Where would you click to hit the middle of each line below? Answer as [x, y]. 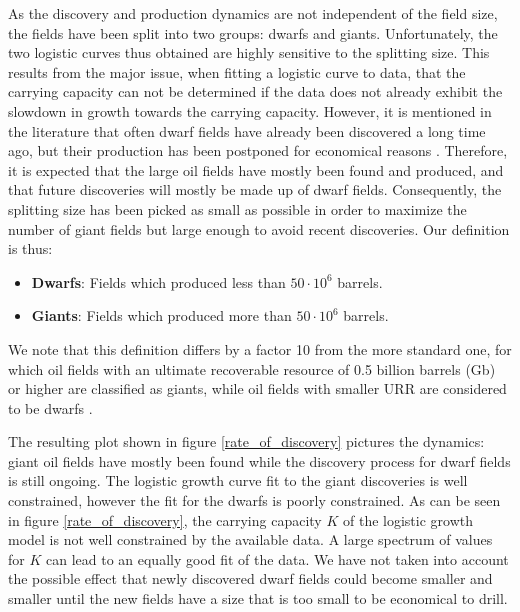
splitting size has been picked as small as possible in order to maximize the [237, 208]
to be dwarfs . [50, 407]
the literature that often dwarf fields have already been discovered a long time [247, 130]
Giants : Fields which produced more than [161, 315]
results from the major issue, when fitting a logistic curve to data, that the [237, 71]
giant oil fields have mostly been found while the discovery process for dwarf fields [259, 460]
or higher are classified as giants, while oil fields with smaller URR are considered [257, 388]
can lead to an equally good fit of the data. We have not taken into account [277, 558]
